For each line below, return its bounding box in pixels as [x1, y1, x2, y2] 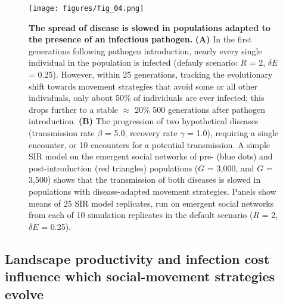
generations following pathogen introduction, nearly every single [29, 44, 262, 57]
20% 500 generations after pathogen [134, 103, 266, 115]
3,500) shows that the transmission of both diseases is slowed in [29, 173, 261, 186]
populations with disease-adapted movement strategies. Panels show [29, 185, 276, 197]
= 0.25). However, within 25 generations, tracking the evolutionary [29, 68, 273, 81]
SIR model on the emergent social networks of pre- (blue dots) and [29, 150, 273, 162]
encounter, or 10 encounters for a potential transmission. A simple [29, 138, 270, 151]
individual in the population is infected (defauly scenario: [29, 56, 238, 69]
